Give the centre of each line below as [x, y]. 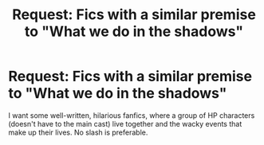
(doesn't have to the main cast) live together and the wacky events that [125, 123]
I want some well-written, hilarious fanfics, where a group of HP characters [132, 115]
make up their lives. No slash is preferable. [78, 132]
